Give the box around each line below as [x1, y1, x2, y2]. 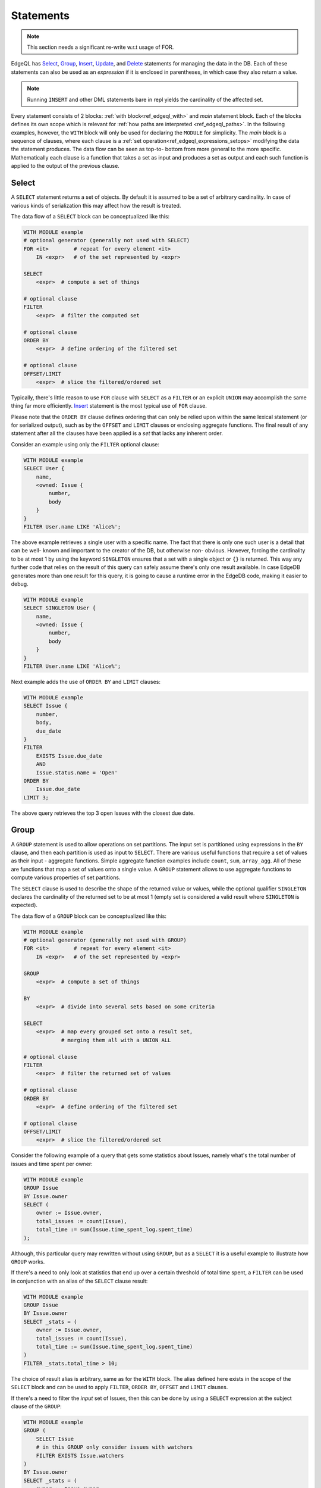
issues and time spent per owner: [11, 1160, 93, 1167]
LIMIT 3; [23, 794, 49, 801]
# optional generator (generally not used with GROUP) [23, 937, 187, 943]
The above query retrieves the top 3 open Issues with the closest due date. [11, 809, 195, 817]
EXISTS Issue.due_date [36, 752, 102, 759]
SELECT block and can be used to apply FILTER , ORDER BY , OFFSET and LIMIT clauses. [11, 1384, 228, 1391]
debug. [11, 580, 29, 587]
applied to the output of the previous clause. [11, 162, 120, 170]
